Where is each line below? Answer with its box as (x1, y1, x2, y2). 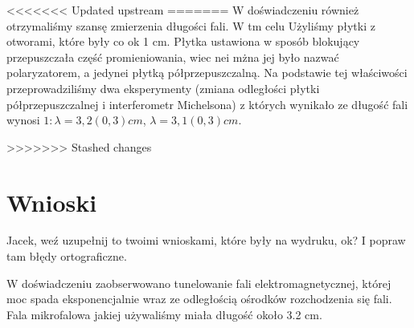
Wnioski (6, 185, 97, 218)
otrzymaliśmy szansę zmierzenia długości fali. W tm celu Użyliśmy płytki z (6, 17, 375, 34)
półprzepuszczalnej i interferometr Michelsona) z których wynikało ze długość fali (6, 95, 408, 112)
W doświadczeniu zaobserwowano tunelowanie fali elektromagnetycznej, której (6, 274, 391, 291)
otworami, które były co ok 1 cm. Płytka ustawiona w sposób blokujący (6, 33, 360, 50)
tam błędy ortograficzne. (6, 248, 127, 265)
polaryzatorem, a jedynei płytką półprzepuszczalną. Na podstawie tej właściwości (6, 64, 408, 81)
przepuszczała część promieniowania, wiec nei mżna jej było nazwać (6, 48, 339, 65)
